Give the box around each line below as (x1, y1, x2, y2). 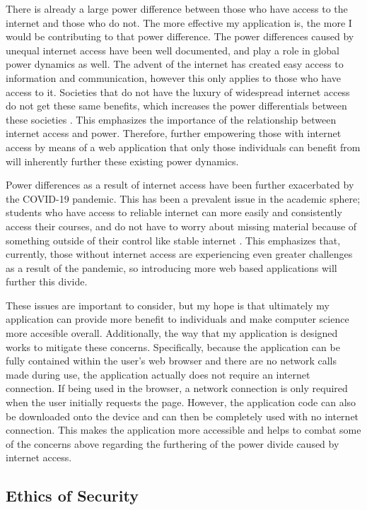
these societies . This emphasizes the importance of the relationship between (6, 112, 337, 126)
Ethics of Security (6, 485, 139, 506)
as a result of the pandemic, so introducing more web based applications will (6, 260, 337, 275)
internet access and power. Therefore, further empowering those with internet (6, 126, 342, 141)
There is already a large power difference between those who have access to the (6, 1, 348, 16)
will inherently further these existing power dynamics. (6, 153, 239, 168)
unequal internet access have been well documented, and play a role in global (6, 42, 339, 57)
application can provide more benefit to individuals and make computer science (6, 312, 349, 326)
